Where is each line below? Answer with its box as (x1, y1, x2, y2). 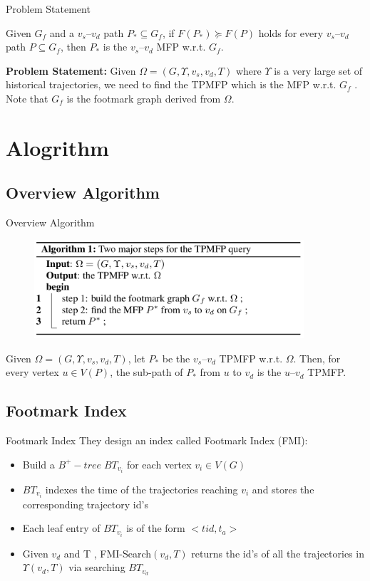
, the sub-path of (110, 365, 183, 380)
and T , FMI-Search (63, 545, 152, 560)
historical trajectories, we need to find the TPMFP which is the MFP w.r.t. (6, 77, 336, 92)
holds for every (258, 25, 324, 40)
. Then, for (293, 350, 341, 365)
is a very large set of (274, 63, 363, 78)
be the (162, 350, 190, 365)
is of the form (126, 520, 185, 535)
